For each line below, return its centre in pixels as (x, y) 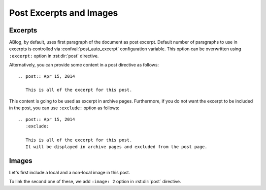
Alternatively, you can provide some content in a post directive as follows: (84, 65)
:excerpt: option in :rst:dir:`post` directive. (54, 56)
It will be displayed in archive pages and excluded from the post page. (116, 147)
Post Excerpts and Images (64, 13)
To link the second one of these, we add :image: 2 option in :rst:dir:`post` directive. (95, 182)
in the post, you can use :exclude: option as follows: (64, 108)
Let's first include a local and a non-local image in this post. (70, 173)
